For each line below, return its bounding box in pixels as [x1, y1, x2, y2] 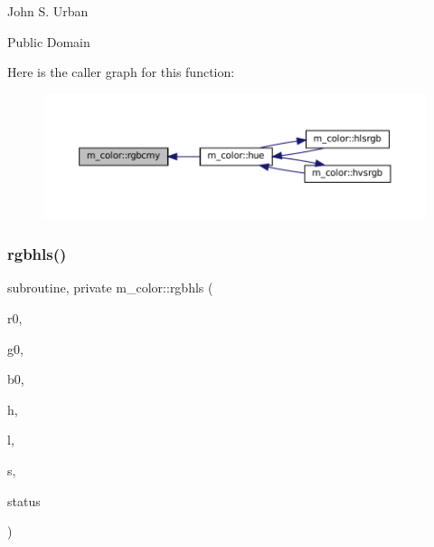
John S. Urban [7, 2, 89, 20]
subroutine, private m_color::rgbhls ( [7, 278, 213, 297]
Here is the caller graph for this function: [7, 62, 235, 82]
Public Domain [7, 32, 90, 51]
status [7, 491, 41, 510]
